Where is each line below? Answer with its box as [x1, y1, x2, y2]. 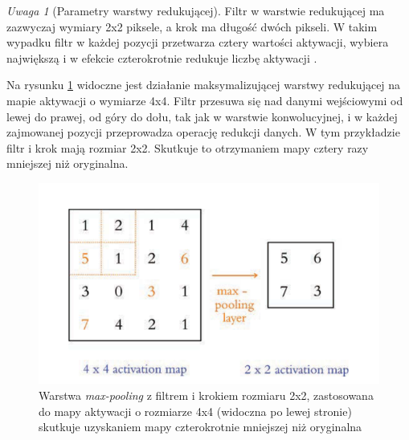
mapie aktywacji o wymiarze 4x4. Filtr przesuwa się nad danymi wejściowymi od [6, 92, 403, 108]
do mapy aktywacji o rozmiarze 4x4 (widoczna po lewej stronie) [39, 402, 352, 419]
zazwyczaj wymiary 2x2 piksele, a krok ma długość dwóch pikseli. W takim [6, 18, 378, 35]
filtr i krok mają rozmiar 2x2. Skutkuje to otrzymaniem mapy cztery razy [6, 139, 369, 156]
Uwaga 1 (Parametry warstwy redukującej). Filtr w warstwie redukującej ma [6, 2, 385, 18]
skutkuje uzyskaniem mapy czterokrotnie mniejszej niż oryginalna [39, 418, 362, 435]
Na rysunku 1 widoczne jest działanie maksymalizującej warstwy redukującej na [6, 76, 401, 93]
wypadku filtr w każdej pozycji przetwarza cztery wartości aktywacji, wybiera [6, 34, 389, 51]
